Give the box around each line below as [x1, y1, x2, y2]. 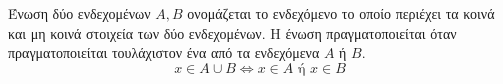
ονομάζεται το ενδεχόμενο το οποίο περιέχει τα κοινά [187, 3, 495, 23]
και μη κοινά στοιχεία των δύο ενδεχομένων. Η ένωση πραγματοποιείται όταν [8, 22, 457, 43]
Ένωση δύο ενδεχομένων [8, 3, 151, 23]
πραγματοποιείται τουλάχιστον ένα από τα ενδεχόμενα [8, 42, 320, 63]
